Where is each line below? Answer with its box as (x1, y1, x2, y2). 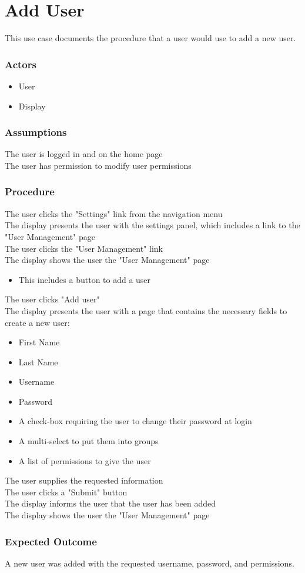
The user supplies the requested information (5, 474, 163, 487)
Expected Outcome (5, 534, 97, 548)
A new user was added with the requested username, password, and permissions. (5, 557, 294, 569)
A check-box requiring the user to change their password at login (18, 415, 252, 427)
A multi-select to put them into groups (18, 435, 159, 447)
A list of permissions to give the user (18, 454, 151, 467)
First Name (18, 336, 60, 348)
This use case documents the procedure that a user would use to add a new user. (5, 32, 296, 44)
